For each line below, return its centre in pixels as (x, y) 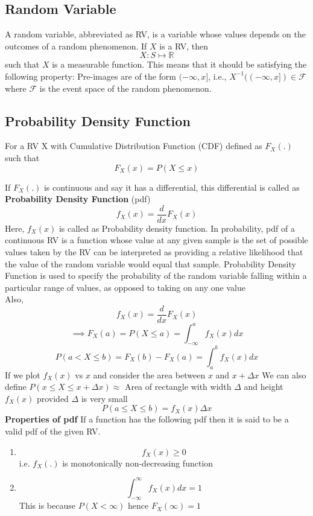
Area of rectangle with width (178, 387)
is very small (104, 398)
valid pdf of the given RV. (53, 431)
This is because (47, 505)
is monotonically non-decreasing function (138, 463)
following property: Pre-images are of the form (90, 76)
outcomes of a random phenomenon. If (76, 46)
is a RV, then (184, 46)
